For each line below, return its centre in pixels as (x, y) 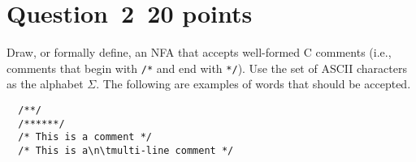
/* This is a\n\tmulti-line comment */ (126, 150)
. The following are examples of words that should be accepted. (253, 84)
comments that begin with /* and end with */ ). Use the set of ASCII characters (207, 68)
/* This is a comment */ (85, 137)
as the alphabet (45, 84)
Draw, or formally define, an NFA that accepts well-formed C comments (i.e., (199, 52)
